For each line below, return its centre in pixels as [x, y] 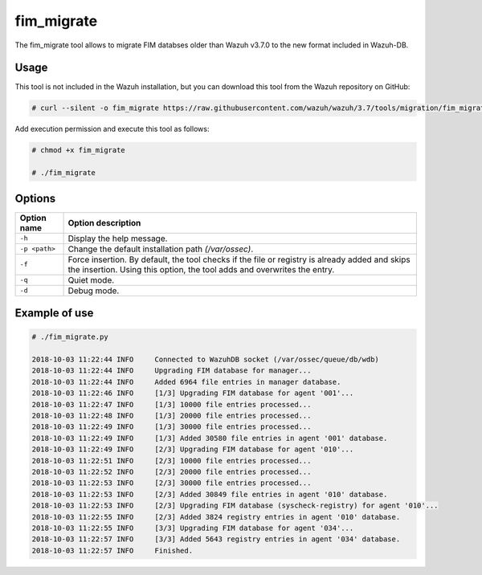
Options [35, 198]
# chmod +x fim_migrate [79, 150]
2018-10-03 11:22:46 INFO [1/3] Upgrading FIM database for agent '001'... [193, 393]
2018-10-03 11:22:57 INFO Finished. [112, 551]
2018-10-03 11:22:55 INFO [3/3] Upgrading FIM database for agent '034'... [193, 528]
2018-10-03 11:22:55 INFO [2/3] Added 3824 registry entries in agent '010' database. [216, 517]
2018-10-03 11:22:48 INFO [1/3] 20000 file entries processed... [172, 416]
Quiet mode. [91, 279]
